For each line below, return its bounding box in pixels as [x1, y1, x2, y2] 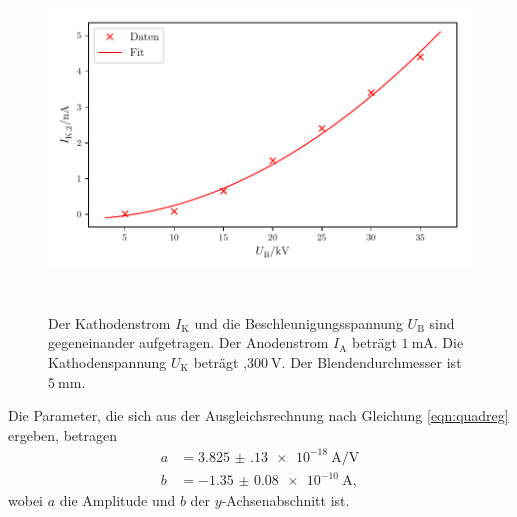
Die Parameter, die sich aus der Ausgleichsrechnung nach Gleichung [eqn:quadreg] [8, 405, 509, 426]
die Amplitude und [59, 490, 176, 511]
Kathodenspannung [48, 351, 167, 372]
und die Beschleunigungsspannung [194, 312, 403, 333]
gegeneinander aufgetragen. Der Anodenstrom [48, 332, 329, 353]
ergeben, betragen [8, 424, 117, 445]
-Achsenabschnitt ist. [221, 490, 350, 511]
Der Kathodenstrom [48, 312, 171, 333]
